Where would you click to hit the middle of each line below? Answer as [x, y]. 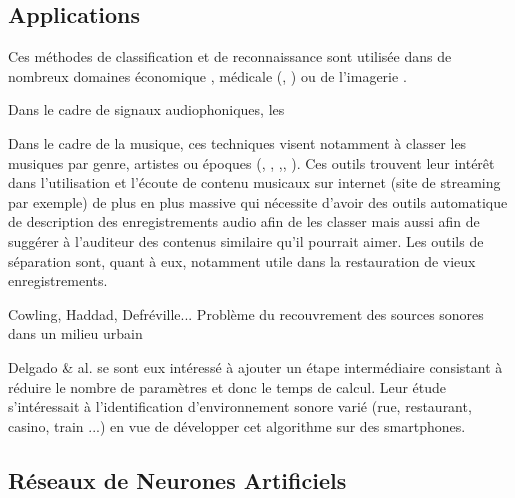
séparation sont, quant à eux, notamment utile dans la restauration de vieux [242, 260]
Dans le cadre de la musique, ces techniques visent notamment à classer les [237, 142]
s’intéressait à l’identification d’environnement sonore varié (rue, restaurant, [240, 406]
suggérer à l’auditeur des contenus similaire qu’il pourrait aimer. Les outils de [246, 240]
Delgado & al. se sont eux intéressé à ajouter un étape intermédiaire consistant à [255, 366]
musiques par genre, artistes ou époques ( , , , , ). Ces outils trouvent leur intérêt [251, 162]
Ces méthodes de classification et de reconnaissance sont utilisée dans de [230, 56]
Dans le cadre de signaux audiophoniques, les [146, 109]
